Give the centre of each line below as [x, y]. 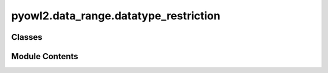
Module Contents [45, 56]
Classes [27, 37]
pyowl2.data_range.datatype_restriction [116, 16]
